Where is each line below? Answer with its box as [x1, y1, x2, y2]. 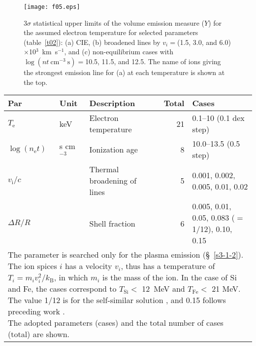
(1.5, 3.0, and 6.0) [177, 37, 231, 47]
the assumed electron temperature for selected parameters [24, 27, 198, 38]
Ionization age [89, 143, 138, 155]
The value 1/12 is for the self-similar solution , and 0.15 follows [8, 294, 226, 306]
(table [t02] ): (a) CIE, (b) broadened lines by [24, 37, 160, 47]
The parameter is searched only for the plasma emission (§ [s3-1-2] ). [8, 249, 244, 261]
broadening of [89, 175, 137, 187]
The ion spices [8, 260, 57, 272]
